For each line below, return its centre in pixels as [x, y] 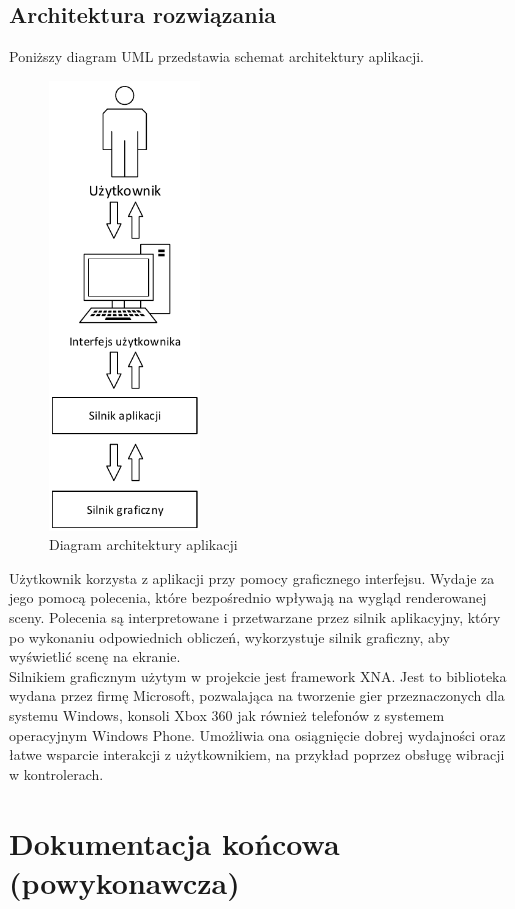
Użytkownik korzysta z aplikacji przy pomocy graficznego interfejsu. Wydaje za [252, 577]
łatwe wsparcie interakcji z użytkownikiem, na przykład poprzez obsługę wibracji [257, 754]
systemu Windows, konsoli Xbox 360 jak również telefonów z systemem [227, 714]
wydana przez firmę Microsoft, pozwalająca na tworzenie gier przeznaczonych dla [257, 695]
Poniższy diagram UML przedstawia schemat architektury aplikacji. [216, 56]
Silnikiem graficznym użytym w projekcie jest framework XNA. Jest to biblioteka [258, 675]
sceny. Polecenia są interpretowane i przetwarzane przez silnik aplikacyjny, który [255, 617]
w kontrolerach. [56, 773]
